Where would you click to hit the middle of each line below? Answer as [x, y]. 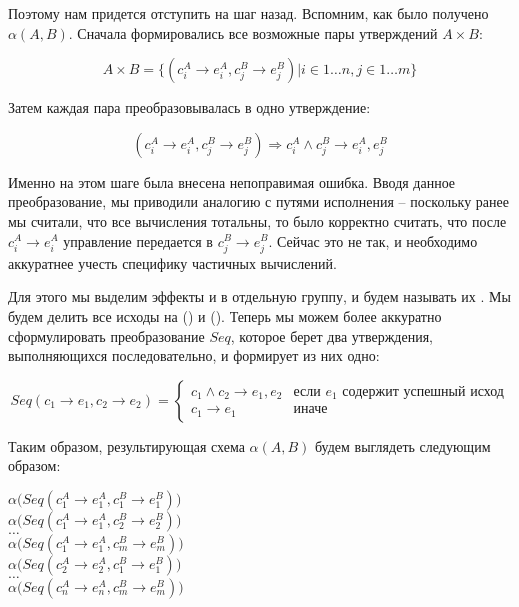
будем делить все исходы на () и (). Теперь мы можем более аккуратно [225, 315]
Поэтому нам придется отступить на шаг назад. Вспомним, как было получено [248, 13]
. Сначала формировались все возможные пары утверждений [253, 32]
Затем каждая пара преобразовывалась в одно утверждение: [189, 107]
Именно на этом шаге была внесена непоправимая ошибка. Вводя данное [232, 181]
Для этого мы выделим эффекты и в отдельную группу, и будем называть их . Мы [259, 296]
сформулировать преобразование [106, 335]
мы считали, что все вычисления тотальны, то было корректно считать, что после [257, 220]
